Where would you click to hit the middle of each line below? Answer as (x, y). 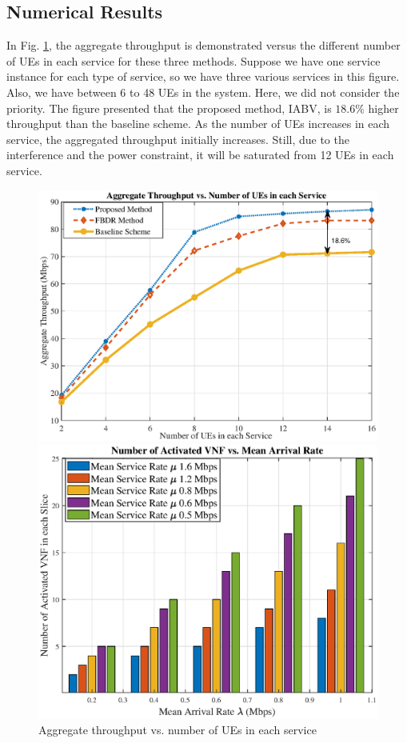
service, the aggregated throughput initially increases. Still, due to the (178, 139)
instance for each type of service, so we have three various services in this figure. (203, 76)
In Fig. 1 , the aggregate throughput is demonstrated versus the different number (203, 45)
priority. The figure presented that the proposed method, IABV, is (169, 108)
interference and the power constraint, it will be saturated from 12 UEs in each (200, 155)
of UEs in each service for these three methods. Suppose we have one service (194, 60)
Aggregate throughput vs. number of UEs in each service (178, 730)
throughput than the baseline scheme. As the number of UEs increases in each (198, 124)
